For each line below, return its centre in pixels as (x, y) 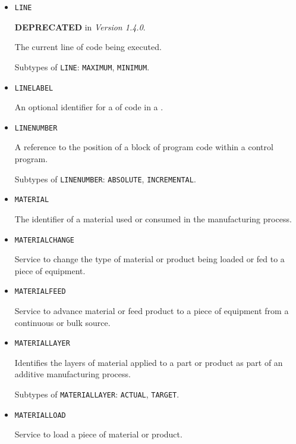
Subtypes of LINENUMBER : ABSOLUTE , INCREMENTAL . (105, 178)
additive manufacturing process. (73, 374)
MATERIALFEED (40, 292)
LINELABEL (34, 88)
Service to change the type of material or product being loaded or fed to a (149, 259)
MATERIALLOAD (40, 415)
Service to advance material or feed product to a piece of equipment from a (152, 311)
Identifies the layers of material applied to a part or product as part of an (149, 362)
